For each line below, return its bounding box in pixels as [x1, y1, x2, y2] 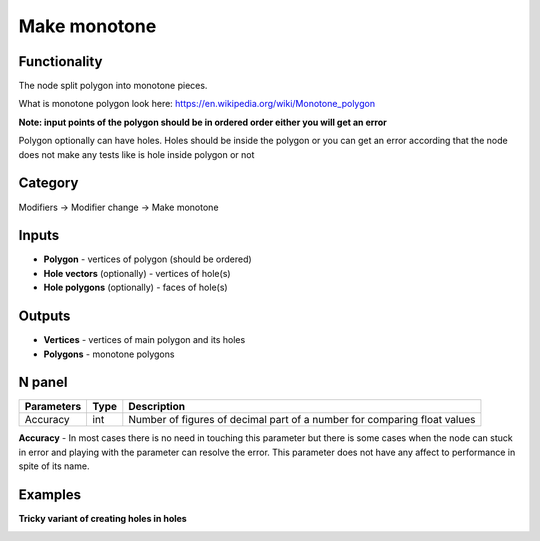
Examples [18, 486, 82, 504]
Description [128, 400, 185, 414]
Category [18, 175, 79, 192]
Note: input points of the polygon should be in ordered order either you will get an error [18, 116, 387, 128]
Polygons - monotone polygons [43, 348, 175, 360]
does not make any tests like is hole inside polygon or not [18, 148, 255, 160]
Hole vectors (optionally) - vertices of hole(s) [43, 267, 231, 279]
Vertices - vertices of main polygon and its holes [43, 334, 246, 346]
